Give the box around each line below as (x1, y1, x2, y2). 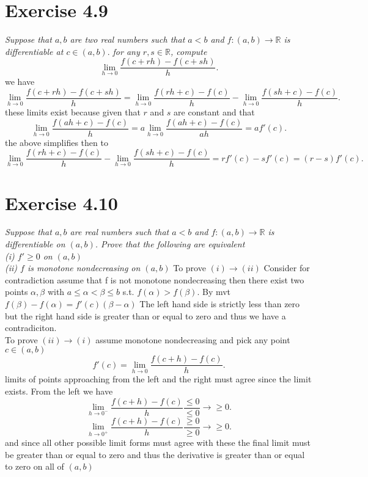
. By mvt (197, 285, 231, 298)
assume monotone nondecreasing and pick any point (95, 333, 290, 346)
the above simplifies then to (5, 136, 108, 148)
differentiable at (5, 45, 64, 57)
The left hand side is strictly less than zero (139, 297, 300, 310)
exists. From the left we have (5, 385, 113, 398)
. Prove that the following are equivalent (95, 238, 245, 250)
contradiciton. (5, 321, 57, 334)
